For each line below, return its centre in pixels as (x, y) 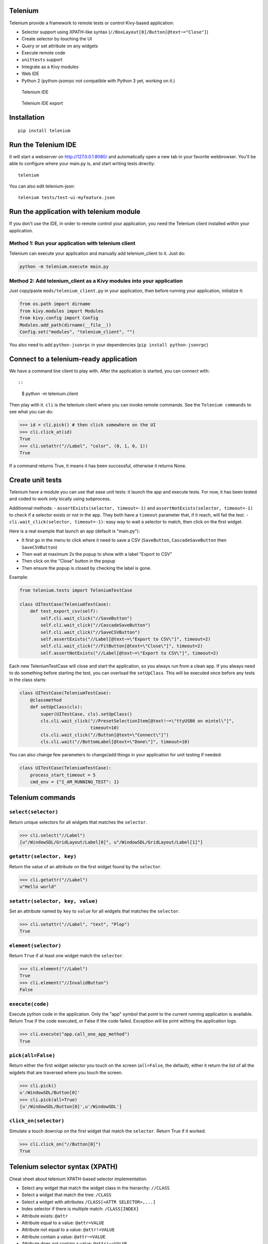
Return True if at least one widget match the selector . (67, 956)
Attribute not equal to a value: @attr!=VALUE (68, 1230)
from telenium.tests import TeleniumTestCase (76, 590)
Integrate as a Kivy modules (50, 67)
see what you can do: (31, 412)
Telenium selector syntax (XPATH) (64, 1167)
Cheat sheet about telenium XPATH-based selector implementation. (78, 1179)
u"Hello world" (38, 887)
